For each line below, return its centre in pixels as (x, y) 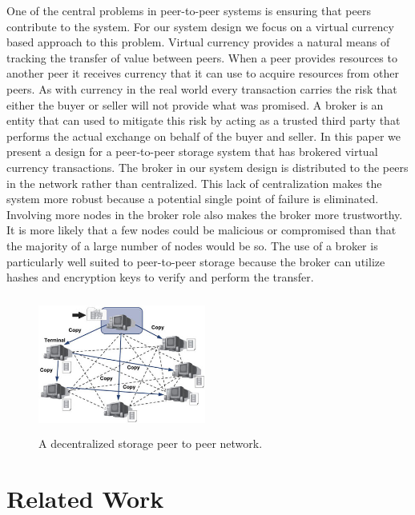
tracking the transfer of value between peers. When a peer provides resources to (202, 57)
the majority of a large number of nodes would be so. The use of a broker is (192, 245)
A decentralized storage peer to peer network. (151, 443)
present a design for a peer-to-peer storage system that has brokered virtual (192, 152)
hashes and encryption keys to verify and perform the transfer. (160, 277)
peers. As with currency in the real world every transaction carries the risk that (202, 88)
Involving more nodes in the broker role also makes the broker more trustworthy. (205, 214)
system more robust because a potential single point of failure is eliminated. (193, 199)
